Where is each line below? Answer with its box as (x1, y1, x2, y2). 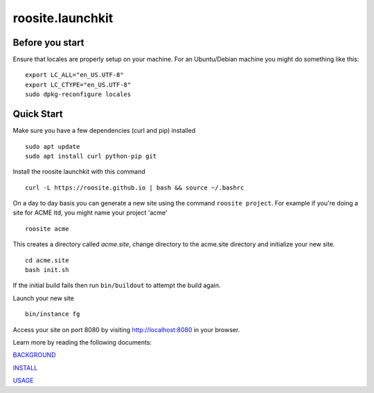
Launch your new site (12, 294, 74, 302)
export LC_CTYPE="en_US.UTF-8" (25, 80, 132, 89)
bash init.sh (25, 266, 69, 274)
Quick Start (12, 108, 63, 120)
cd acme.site (25, 256, 69, 264)
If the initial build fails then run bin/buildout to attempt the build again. (12, 281, 221, 290)
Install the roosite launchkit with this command (12, 167, 145, 176)
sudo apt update (25, 143, 80, 150)
